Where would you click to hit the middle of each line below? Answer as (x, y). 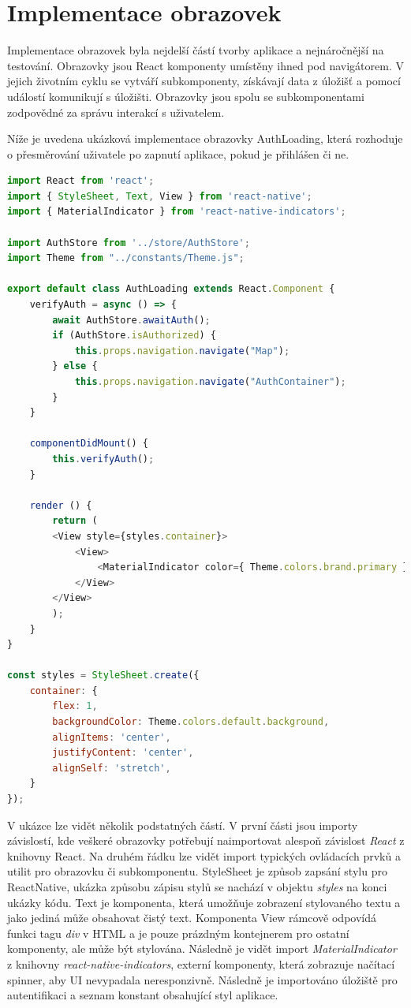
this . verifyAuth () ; (103, 459)
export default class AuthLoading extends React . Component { (171, 289)
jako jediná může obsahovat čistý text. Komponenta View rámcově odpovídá (192, 918)
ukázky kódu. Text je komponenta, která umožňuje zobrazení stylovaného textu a (204, 902)
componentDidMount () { (89, 444)
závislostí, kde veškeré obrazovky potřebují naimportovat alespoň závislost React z (206, 840)
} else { (75, 366)
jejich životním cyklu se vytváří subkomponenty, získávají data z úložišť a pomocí (204, 81)
